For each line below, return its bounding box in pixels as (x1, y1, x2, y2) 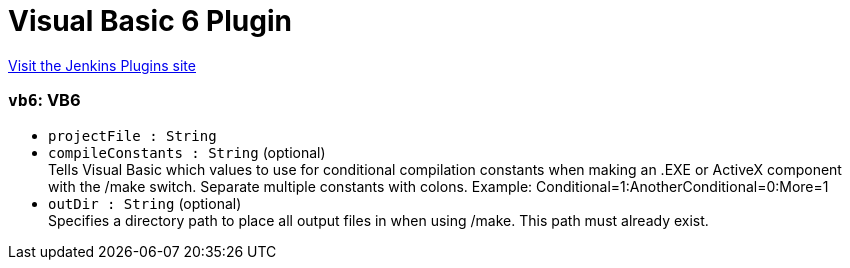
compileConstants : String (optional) (48, 143, 326, 161)
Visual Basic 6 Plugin (8, 4, 292, 38)
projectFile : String (48, 127, 217, 144)
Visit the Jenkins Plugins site (8, 56, 196, 74)
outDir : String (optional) (48, 194, 242, 212)
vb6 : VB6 (8, 90, 81, 111)
